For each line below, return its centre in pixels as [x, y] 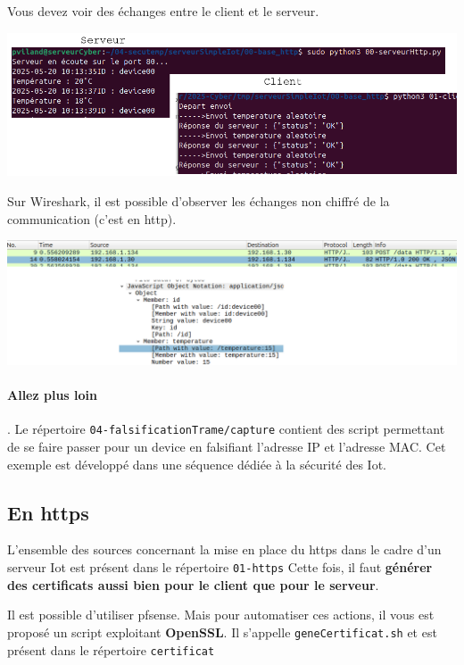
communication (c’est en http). [92, 218]
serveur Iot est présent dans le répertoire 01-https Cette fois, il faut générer [220, 567]
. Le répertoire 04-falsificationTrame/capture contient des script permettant [226, 429]
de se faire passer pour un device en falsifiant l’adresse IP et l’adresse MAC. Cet [227, 447]
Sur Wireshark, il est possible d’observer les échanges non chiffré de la [199, 201]
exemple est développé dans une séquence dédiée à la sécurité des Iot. [197, 464]
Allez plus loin [52, 395]
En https [48, 512]
